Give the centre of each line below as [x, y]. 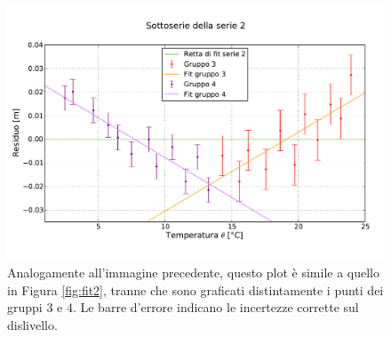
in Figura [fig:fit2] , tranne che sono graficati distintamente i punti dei [195, 289]
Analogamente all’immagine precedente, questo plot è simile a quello [193, 273]
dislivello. [32, 324]
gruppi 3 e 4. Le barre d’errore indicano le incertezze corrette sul [183, 307]
